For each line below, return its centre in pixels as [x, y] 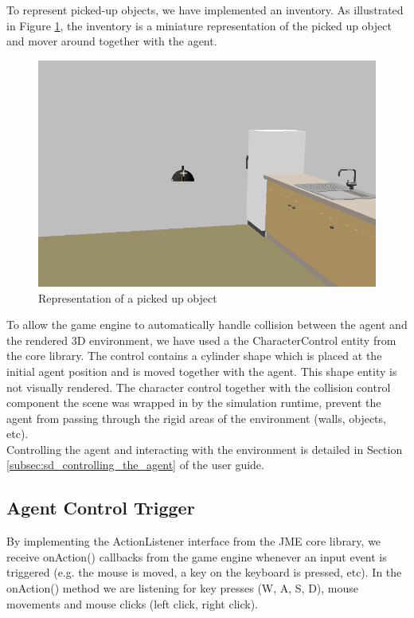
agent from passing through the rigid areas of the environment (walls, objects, [196, 418]
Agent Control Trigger [101, 508]
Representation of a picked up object [128, 297]
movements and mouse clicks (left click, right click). [132, 603]
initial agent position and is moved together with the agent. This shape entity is [202, 371]
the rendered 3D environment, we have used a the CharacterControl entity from [201, 340]
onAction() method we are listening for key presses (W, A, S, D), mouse [183, 588]
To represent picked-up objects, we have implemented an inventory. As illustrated [205, 10]
